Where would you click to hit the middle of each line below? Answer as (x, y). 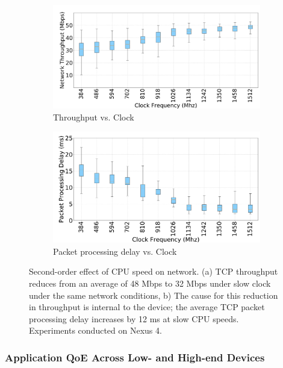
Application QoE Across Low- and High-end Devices (135, 357)
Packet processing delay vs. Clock (115, 251)
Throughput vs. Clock (94, 117)
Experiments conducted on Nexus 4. (95, 330)
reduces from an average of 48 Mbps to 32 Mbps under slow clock (150, 283)
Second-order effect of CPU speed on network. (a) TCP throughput (154, 271)
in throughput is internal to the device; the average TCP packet (147, 307)
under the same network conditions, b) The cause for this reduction (154, 295)
